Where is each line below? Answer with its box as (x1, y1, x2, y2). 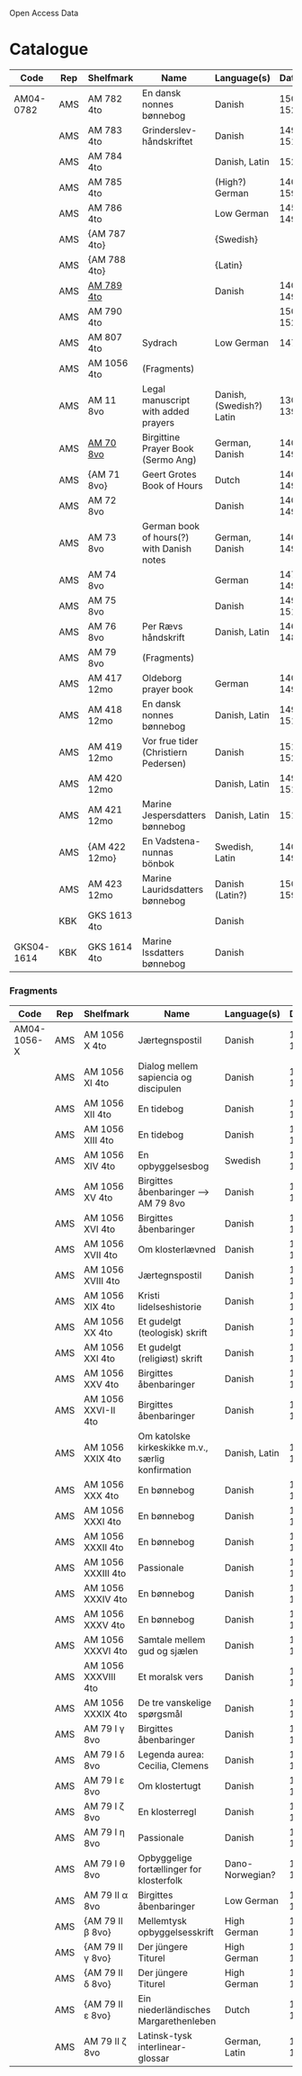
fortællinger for (138, 1863, 202, 1875)
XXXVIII (84, 1671, 117, 1684)
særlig (138, 1452, 164, 1465)
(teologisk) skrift (138, 1326, 209, 1339)
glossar (138, 2052, 170, 2064)
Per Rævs (142, 620, 183, 633)
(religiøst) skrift (138, 1353, 203, 1365)
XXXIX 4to (84, 1708, 128, 1721)
